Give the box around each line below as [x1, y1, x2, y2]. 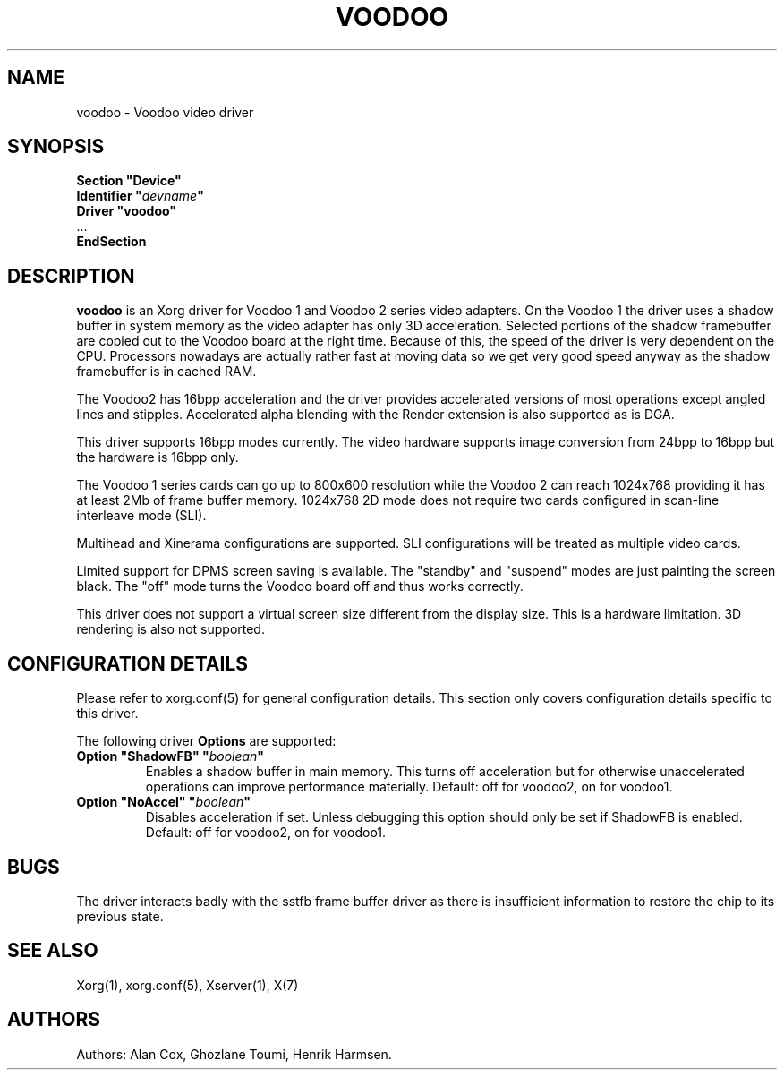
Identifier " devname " [76, 188, 204, 204]
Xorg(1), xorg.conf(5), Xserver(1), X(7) [76, 977, 299, 993]
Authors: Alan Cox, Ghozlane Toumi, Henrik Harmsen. [76, 1046, 392, 1062]
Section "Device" [76, 173, 182, 189]
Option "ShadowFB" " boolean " [76, 748, 265, 765]
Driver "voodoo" [76, 203, 177, 219]
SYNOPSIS [7, 135, 105, 158]
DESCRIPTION [7, 264, 135, 287]
